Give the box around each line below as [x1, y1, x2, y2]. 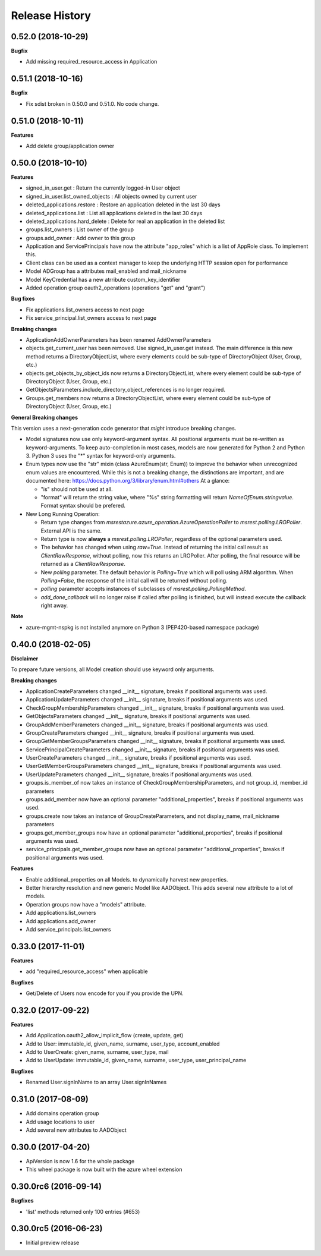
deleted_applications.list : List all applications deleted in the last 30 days [26, 209, 202, 216]
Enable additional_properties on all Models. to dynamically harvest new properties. [26, 876, 228, 883]
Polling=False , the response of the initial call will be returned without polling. [40, 577, 228, 584]
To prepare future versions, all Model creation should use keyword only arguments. [11, 666, 215, 673]
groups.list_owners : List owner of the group [26, 226, 134, 233]
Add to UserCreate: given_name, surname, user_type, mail [26, 1049, 169, 1056]
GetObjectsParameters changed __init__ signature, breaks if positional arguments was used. [26, 713, 251, 720]
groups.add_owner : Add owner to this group [26, 234, 136, 241]
